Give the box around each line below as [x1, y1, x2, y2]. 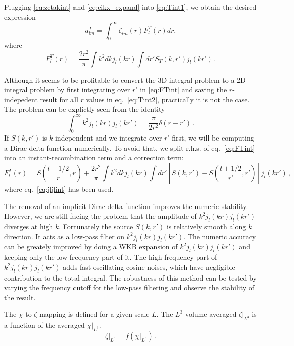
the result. [4, 292, 36, 302]
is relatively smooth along [166, 221, 246, 232]
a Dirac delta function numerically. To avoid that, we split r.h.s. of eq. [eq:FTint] [4, 142, 255, 153]
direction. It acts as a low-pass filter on [4, 231, 125, 241]
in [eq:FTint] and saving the [140, 84, 227, 95]
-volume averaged [183, 309, 237, 319]
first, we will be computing [172, 132, 254, 143]
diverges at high [4, 221, 53, 232]
